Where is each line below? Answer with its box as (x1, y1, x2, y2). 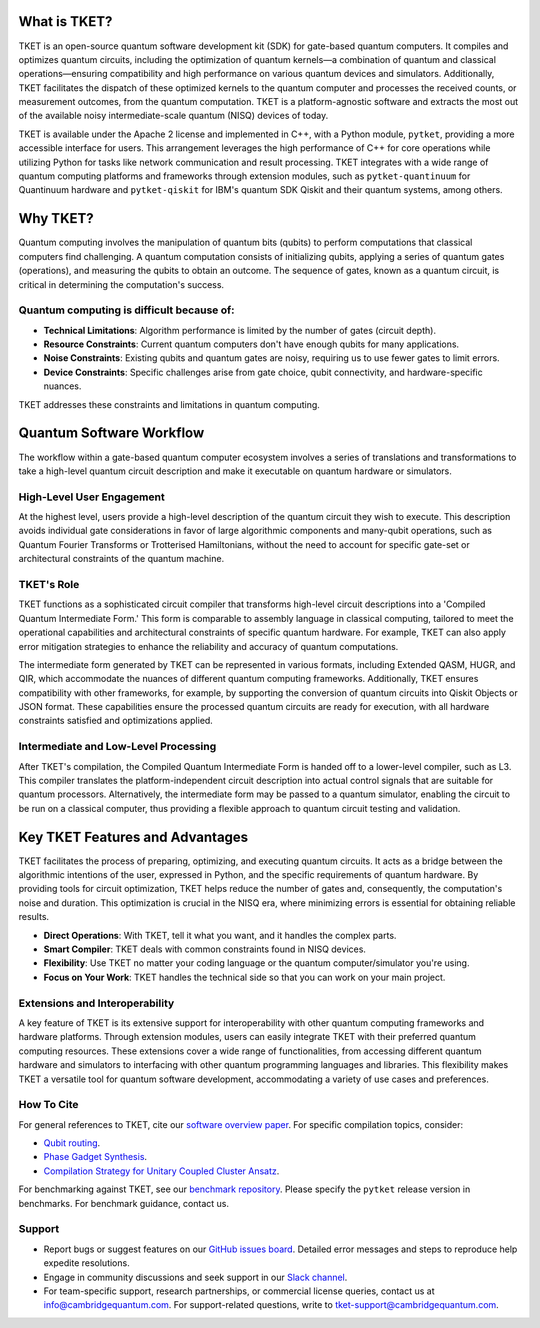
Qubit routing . (43, 1137, 101, 1149)
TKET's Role (18, 577, 80, 591)
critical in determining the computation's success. (18, 278, 225, 290)
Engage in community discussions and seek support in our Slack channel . (43, 1271, 348, 1283)
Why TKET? (18, 210, 94, 227)
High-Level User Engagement (18, 490, 165, 504)
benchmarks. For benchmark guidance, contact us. (18, 1197, 230, 1209)
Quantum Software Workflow (18, 425, 205, 442)
